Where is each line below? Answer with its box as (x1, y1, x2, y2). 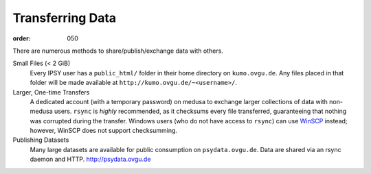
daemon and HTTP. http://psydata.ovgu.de (30, 155, 151, 164)
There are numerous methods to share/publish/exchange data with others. (12, 47, 223, 55)
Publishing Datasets (12, 136, 69, 144)
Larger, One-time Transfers (12, 88, 90, 96)
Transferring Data (12, 10, 117, 25)
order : (12, 34, 31, 42)
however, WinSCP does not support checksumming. (30, 127, 178, 135)
